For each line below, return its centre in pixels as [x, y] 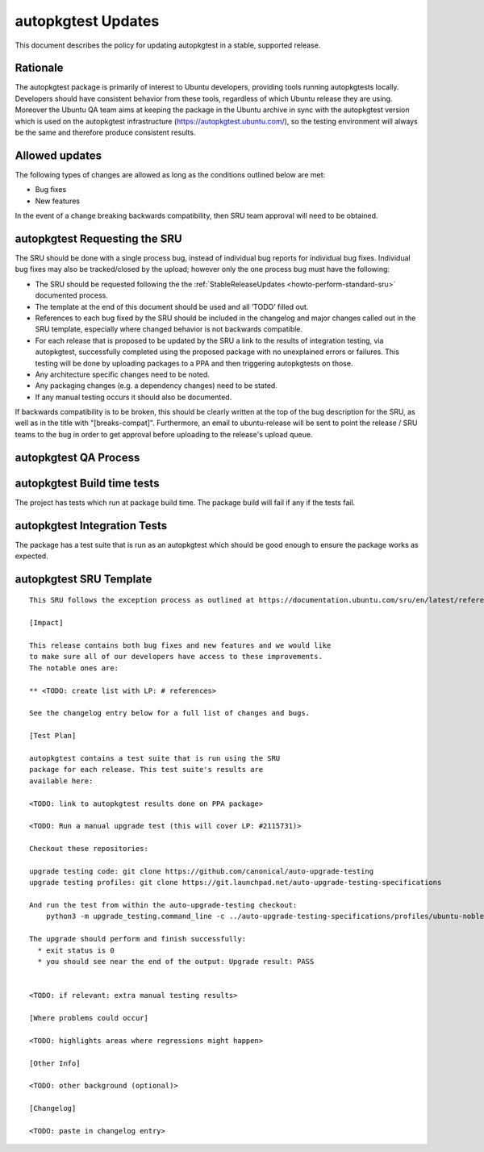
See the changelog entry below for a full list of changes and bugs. [170, 713]
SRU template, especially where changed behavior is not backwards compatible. [169, 329]
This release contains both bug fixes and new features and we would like [180, 646]
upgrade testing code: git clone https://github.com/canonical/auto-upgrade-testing [202, 871]
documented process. [72, 295]
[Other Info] [55, 1063]
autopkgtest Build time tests [87, 483]
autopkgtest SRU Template [83, 579]
